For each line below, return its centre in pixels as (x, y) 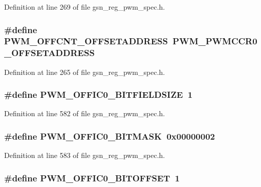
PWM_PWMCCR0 (215, 41)
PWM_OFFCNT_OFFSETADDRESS (86, 41)
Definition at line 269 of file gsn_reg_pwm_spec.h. (85, 7)
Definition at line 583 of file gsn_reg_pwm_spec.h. (85, 155)
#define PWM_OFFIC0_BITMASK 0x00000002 (110, 136)
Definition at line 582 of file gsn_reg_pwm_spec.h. (85, 113)
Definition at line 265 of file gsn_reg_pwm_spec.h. (85, 72)
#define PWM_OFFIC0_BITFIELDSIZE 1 (99, 95)
